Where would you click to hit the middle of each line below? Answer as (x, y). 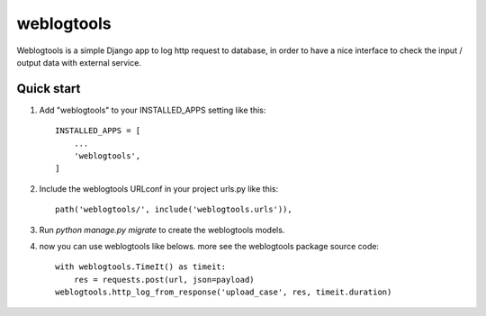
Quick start (49, 89)
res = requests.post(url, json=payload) (164, 280)
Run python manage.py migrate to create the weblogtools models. (162, 230)
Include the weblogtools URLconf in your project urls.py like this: (159, 188)
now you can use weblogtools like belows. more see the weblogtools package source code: (209, 246)
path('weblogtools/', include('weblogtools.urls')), (174, 210)
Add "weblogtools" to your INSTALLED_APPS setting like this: (153, 110)
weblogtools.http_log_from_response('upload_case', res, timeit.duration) (224, 292)
